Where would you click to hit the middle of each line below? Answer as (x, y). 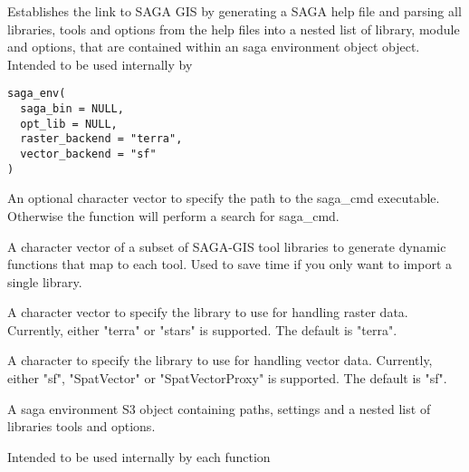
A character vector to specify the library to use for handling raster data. (208, 312)
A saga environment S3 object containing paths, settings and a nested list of (219, 408)
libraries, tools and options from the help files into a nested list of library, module (234, 29)
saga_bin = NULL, (72, 109)
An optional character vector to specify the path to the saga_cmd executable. (224, 198)
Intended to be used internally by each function (139, 456)
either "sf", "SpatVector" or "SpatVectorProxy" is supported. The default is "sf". (227, 378)
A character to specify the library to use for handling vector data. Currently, (220, 360)
